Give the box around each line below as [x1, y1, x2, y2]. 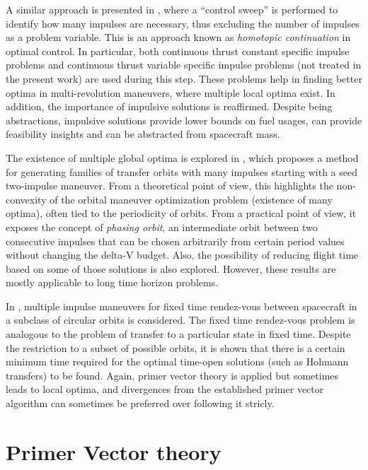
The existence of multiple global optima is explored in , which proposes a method [6, 150, 359, 165]
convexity [6, 192, 47, 206]
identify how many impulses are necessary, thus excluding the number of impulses [6, 16, 360, 30]
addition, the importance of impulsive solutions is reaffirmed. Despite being [6, 99, 333, 114]
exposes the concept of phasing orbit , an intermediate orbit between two [6, 219, 318, 234]
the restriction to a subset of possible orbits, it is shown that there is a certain [6, 340, 345, 355]
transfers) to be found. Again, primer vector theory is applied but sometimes [6, 368, 339, 382]
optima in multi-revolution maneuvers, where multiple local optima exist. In [6, 85, 335, 100]
